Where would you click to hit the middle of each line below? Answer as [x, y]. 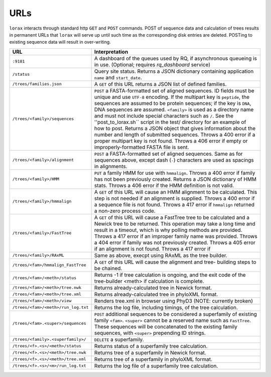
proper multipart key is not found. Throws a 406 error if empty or [171, 141]
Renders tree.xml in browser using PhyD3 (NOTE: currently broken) [174, 301]
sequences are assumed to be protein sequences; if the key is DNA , [173, 103]
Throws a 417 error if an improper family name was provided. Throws [176, 236]
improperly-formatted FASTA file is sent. [142, 147]
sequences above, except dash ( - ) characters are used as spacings [174, 160]
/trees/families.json [37, 84]
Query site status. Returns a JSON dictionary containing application [174, 71]
